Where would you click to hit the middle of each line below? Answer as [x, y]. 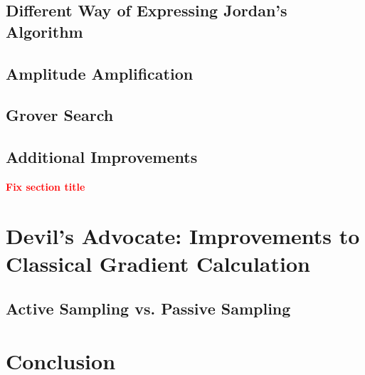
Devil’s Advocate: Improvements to [183, 235]
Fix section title [46, 186]
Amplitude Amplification [100, 73]
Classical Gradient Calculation [158, 263]
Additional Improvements [102, 157]
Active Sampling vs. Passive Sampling [148, 308]
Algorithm [44, 31]
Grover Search [60, 115]
